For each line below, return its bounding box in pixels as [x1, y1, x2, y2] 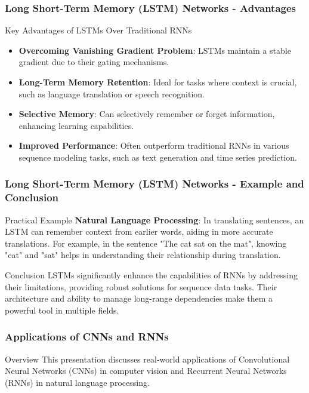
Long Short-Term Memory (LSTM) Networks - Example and [5, 176, 304, 191]
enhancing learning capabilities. [18, 119, 134, 131]
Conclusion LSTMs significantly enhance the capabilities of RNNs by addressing [5, 269, 298, 281]
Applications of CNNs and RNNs [5, 329, 169, 344]
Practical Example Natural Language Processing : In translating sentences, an [5, 213, 304, 226]
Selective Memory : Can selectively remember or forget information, [18, 108, 275, 120]
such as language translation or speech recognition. [18, 87, 205, 100]
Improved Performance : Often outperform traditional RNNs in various [18, 139, 289, 152]
